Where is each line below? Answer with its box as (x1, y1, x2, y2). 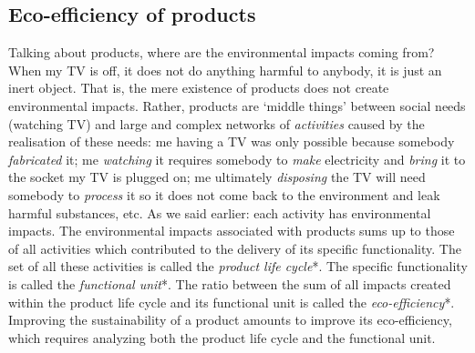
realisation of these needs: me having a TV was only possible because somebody (8, 132, 455, 151)
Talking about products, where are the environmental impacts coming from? (8, 43, 435, 62)
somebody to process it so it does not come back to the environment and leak (8, 185, 440, 204)
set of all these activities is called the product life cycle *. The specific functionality (8, 257, 468, 276)
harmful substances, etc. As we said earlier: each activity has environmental (8, 203, 431, 222)
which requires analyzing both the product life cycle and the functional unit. (8, 328, 436, 347)
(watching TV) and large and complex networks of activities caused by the (8, 114, 425, 133)
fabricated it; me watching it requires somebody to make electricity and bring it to (8, 149, 466, 168)
